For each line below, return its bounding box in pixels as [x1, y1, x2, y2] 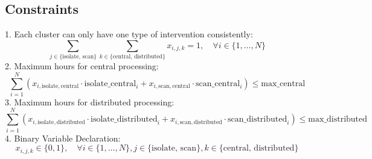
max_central [261, 79, 306, 88]
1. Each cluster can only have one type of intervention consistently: [5, 28, 253, 40]
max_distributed [308, 115, 368, 124]
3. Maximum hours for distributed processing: [5, 95, 175, 108]
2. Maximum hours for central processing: [5, 60, 159, 72]
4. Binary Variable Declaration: [5, 131, 121, 144]
